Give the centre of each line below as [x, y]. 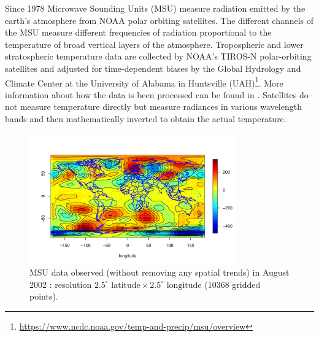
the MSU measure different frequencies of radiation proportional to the [138, 32]
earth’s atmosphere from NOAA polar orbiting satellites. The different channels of [159, 20]
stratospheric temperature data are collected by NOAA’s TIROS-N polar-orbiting [158, 56]
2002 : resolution [61, 284]
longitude [184, 285]
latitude [126, 285]
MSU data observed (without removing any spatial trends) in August [159, 272]
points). [44, 296]
